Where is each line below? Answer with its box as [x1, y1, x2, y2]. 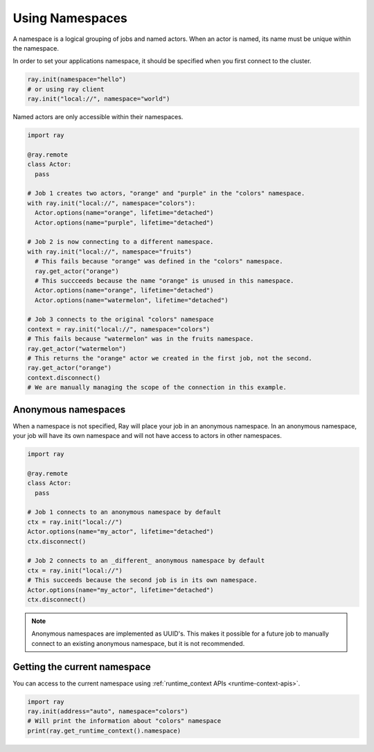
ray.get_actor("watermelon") [27, 344, 127, 353]
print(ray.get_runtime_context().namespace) [27, 726, 181, 735]
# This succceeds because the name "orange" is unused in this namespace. [35, 277, 294, 284]
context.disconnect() [27, 374, 101, 381]
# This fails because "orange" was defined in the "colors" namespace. [35, 257, 283, 265]
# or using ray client [27, 85, 105, 93]
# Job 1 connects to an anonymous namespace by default [27, 508, 222, 516]
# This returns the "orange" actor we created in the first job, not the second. [27, 354, 313, 362]
